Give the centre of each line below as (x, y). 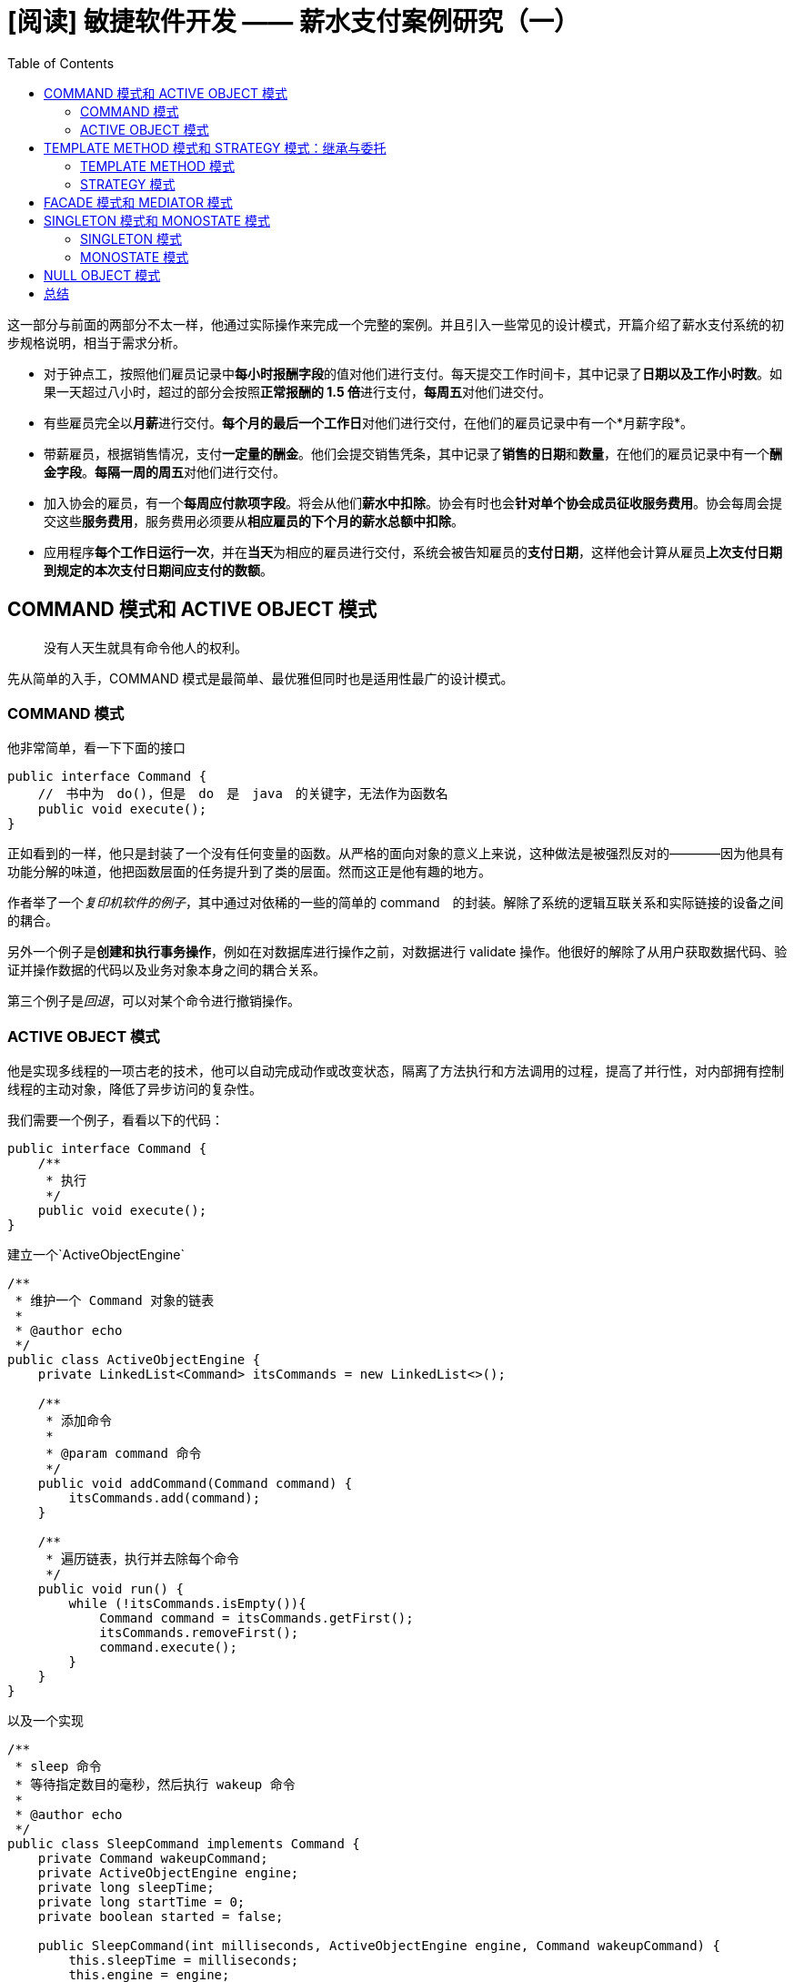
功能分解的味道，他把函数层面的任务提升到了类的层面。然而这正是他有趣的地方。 (249, 872)
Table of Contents (61, 63)
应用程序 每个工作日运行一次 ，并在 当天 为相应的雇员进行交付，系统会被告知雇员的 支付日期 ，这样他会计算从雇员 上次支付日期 (413, 551)
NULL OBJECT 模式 (102, 275)
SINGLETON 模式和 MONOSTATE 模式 (157, 220)
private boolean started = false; (161, 1917)
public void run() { (111, 1589)
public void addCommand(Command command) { (195, 1484)
